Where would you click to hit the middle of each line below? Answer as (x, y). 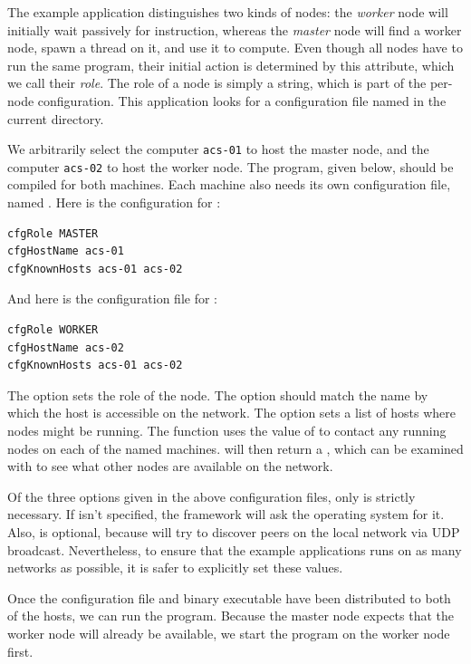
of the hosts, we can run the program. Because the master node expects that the (231, 616)
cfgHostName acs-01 (66, 251)
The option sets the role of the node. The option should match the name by (218, 395)
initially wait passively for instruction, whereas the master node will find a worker (235, 29)
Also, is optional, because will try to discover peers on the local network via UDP (234, 531)
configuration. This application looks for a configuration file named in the (242, 100)
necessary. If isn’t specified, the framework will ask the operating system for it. (226, 514)
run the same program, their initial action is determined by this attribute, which (231, 65)
